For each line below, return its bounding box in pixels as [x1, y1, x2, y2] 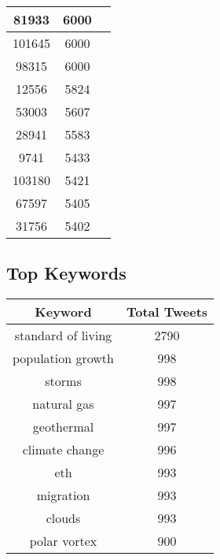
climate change [22, 440, 104, 459]
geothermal [32, 417, 94, 436]
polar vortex [29, 532, 97, 551]
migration [36, 486, 90, 505]
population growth [13, 349, 114, 368]
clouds [46, 509, 81, 528]
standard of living [14, 326, 112, 345]
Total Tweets [126, 302, 208, 321]
